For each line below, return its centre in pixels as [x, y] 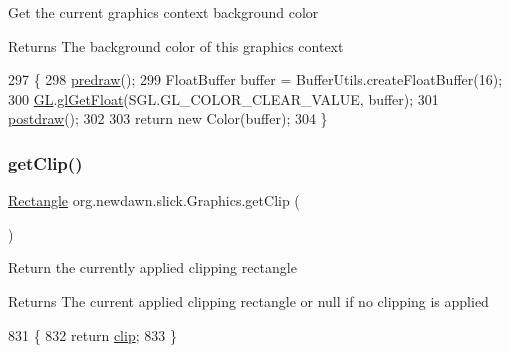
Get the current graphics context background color [163, 12]
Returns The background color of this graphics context [176, 45]
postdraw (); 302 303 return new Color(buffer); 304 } [168, 118]
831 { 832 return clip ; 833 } [92, 334]
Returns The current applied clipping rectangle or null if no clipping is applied [248, 300]
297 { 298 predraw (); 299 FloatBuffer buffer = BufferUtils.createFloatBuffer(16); [255, 79]
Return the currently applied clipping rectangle [152, 267]
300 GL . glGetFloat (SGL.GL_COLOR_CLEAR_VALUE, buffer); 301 [223, 98]
